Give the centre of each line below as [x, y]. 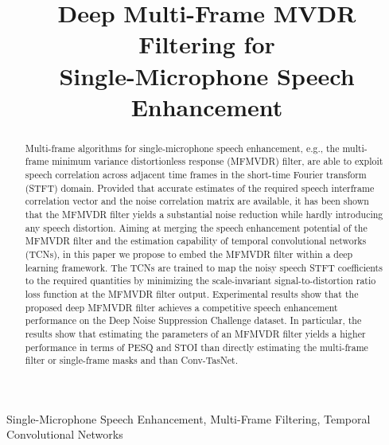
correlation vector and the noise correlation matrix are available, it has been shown [197, 201]
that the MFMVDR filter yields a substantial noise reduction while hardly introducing [204, 215]
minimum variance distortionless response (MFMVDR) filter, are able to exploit [218, 161]
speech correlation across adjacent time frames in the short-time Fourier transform [196, 175]
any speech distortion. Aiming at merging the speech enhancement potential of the [196, 227]
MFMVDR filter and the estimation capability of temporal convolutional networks [196, 241]
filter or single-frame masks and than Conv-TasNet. [132, 360]
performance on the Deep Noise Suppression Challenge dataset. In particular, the [193, 320]
